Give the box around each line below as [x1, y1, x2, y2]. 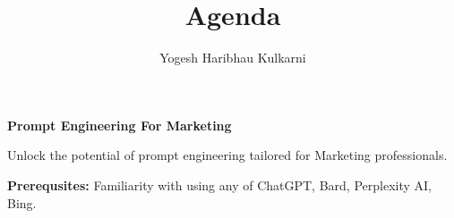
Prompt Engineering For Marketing [7, 115, 232, 134]
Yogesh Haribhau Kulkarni [159, 48, 306, 67]
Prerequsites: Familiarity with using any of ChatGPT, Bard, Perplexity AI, [7, 175, 432, 194]
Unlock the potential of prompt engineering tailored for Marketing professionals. [7, 146, 448, 164]
